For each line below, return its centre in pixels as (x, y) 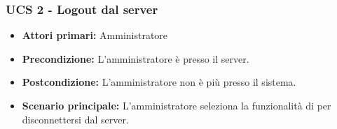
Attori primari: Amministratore (95, 35)
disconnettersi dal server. (75, 119)
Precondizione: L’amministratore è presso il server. (136, 58)
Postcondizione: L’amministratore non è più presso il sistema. (159, 82)
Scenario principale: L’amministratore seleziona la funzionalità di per (177, 105)
